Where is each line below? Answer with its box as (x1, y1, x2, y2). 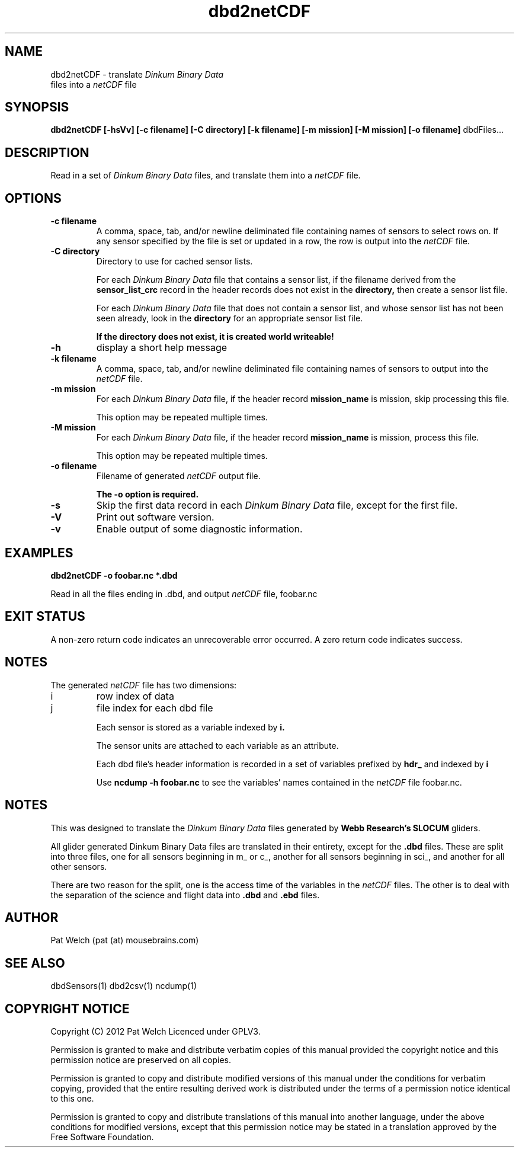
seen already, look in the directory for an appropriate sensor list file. (96, 313, 363, 324)
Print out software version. (96, 511, 214, 524)
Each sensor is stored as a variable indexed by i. (96, 722, 285, 732)
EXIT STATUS (5, 609, 85, 624)
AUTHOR (5, 910, 59, 925)
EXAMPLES (5, 545, 73, 560)
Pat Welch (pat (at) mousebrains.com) (50, 935, 199, 946)
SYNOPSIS (5, 100, 69, 115)
